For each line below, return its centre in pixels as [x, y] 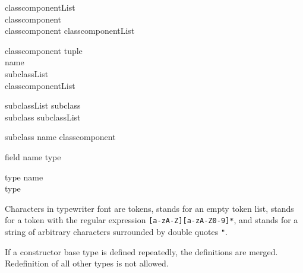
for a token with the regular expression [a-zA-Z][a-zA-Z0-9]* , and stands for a [151, 220]
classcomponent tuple [44, 50]
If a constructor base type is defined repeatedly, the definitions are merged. [141, 251]
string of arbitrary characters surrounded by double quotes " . [116, 231]
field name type [33, 156]
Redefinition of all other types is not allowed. [87, 263]
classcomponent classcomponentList [70, 31]
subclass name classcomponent [60, 137]
